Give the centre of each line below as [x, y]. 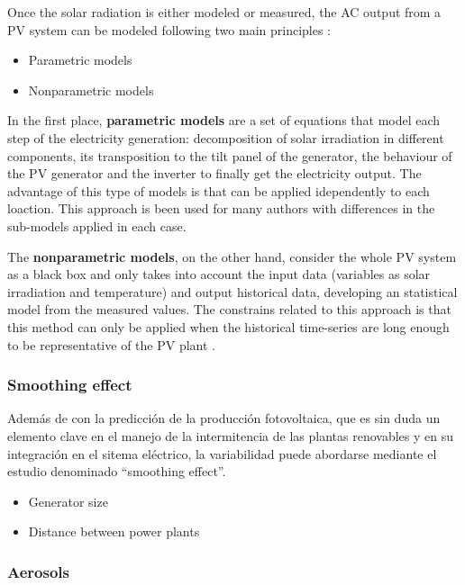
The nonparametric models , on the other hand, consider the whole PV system [232, 256]
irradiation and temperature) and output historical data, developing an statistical [232, 291]
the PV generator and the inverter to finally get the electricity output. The [214, 173]
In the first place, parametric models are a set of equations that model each [224, 120]
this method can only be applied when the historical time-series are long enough [228, 326]
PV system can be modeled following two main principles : [169, 29]
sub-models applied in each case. [97, 225]
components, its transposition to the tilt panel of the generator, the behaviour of [230, 155]
